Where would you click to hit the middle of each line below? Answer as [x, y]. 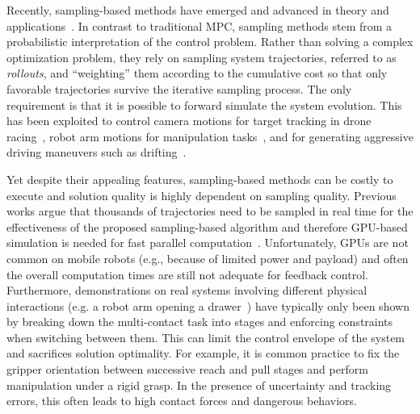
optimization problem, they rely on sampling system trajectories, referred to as [202, 57]
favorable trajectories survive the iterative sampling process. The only [179, 88]
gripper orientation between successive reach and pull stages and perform [187, 369]
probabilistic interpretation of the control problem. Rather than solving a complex [210, 42]
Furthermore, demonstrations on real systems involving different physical [187, 290]
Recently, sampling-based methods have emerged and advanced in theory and [198, 10]
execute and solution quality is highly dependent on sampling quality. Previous [202, 195]
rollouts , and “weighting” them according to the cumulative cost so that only [197, 73]
